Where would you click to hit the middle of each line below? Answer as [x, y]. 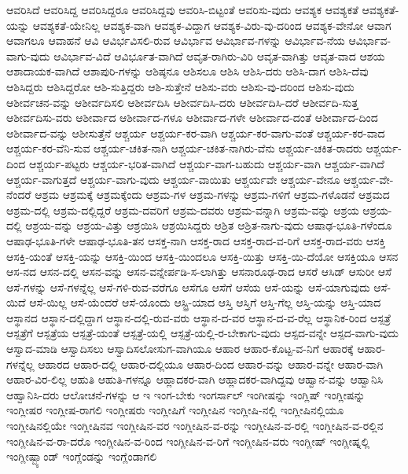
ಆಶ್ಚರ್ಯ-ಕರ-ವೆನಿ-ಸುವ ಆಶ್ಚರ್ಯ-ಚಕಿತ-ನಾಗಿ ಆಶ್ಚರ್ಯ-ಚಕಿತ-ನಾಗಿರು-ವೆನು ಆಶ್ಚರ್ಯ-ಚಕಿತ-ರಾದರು [184, 148]
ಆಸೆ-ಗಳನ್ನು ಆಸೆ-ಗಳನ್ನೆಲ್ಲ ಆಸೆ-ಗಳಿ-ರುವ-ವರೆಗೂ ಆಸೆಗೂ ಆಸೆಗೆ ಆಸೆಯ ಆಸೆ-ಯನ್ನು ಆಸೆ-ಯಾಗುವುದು [188, 287]
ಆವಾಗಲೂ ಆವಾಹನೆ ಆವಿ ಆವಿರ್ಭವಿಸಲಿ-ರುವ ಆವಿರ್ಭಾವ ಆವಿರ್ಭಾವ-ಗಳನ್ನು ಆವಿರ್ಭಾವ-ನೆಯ [176, 40]
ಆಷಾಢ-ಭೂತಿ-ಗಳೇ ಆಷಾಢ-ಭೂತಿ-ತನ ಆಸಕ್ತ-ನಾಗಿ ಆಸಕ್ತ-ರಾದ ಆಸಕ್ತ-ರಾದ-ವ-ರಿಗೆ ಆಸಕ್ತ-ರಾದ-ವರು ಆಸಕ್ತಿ [196, 240]
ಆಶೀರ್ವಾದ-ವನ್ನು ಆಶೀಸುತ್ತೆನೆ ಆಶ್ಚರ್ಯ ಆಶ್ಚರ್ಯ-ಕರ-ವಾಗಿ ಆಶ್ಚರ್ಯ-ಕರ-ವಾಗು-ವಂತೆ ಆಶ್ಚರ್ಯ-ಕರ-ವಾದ [196, 132]
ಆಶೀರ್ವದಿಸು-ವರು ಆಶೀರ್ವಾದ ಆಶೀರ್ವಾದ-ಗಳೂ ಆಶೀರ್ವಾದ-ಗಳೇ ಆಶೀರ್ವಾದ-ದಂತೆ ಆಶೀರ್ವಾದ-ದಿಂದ [192, 118]
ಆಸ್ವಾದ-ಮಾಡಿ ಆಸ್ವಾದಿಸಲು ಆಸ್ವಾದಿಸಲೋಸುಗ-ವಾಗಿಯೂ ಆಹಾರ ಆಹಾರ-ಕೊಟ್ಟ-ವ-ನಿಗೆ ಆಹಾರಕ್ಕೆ [180, 349]
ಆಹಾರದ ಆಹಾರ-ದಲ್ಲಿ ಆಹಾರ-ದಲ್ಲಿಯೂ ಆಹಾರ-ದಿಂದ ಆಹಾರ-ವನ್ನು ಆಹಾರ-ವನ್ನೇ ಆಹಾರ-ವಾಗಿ [211, 364]
